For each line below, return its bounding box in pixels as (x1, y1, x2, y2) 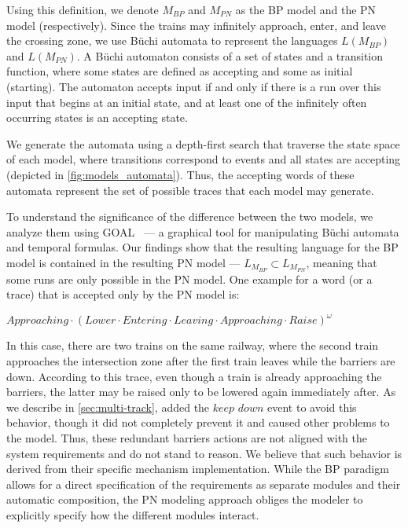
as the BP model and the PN (235, 2, 377, 17)
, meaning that (306, 254, 377, 270)
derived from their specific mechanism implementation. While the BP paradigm (6, 460, 389, 477)
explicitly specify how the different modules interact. (6, 506, 259, 522)
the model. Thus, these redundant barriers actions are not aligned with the (6, 430, 368, 446)
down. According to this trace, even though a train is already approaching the (6, 368, 382, 384)
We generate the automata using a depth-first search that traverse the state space (6, 135, 400, 152)
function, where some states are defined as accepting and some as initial (6, 63, 353, 79)
